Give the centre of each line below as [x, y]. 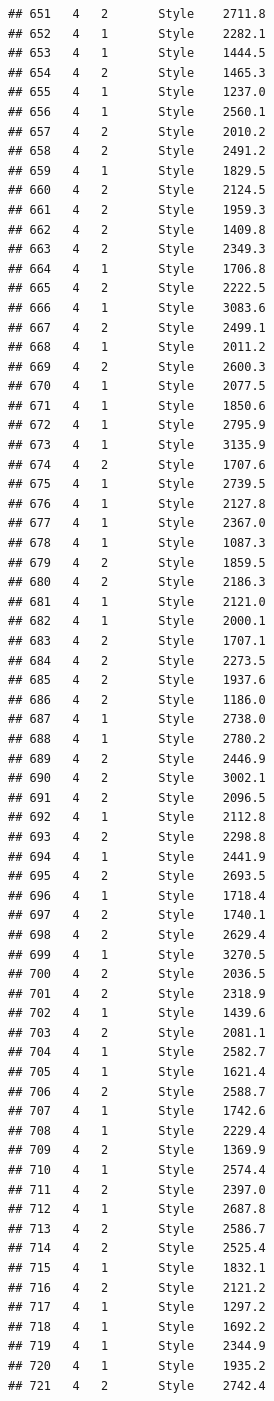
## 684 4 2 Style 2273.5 [137, 660]
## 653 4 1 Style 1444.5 [137, 53]
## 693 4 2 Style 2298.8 [137, 836]
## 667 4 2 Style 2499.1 [137, 327]
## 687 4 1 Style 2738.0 [137, 719]
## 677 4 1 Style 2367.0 [137, 523]
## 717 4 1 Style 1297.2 [137, 1307]
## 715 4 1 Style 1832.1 [137, 1268]
